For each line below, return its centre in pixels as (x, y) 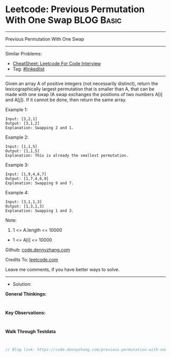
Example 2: (17, 137)
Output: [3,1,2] (22, 123)
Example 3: (17, 165)
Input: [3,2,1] (21, 119)
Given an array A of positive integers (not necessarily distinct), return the (82, 83)
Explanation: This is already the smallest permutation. (67, 155)
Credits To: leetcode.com (32, 259)
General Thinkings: (26, 294)
